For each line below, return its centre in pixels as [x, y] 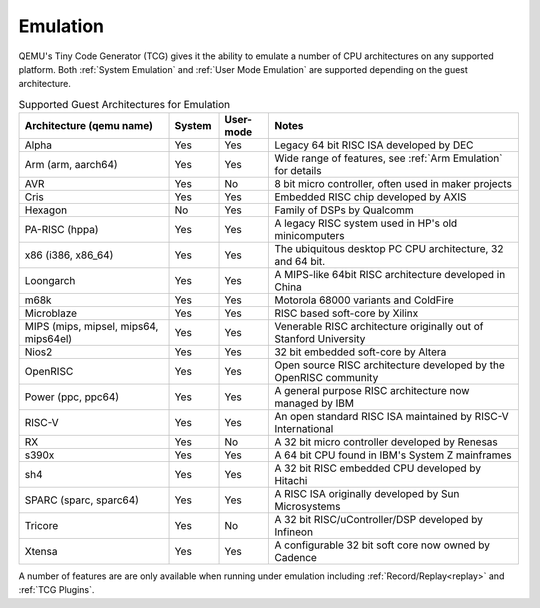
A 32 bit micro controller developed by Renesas [386, 442]
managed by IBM [314, 403]
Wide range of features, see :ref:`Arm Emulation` [388, 158]
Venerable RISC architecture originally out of [379, 327]
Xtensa [41, 552]
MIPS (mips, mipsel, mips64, [91, 327]
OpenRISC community [326, 378]
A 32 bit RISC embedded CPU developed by [378, 468]
